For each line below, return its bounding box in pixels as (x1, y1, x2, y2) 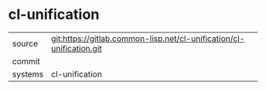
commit (12, 55, 40, 66)
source (12, 38, 38, 49)
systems (12, 69, 44, 80)
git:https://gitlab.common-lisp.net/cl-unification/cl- (51, 33, 245, 44)
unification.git (51, 43, 102, 54)
